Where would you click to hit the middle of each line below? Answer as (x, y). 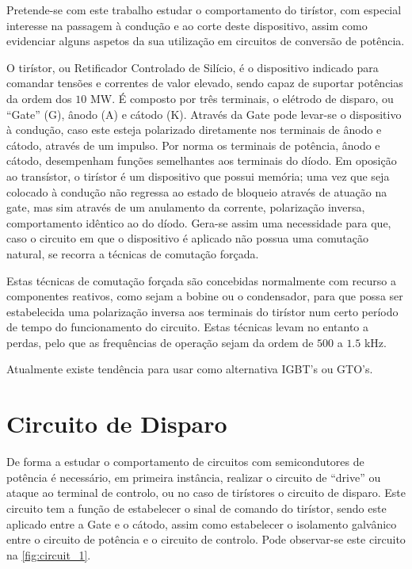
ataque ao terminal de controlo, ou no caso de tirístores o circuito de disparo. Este (206, 493)
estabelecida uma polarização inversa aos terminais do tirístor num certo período (202, 311)
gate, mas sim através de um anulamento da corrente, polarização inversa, (186, 207)
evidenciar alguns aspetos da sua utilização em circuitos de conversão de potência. (206, 41)
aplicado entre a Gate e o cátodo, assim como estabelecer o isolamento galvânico (202, 523)
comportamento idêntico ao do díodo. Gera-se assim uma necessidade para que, (199, 222)
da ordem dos (39, 98)
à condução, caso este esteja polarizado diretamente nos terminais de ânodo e (194, 130)
